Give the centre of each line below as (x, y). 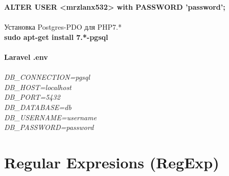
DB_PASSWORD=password (49, 127)
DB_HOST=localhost (38, 87)
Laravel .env (26, 57)
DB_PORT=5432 (32, 97)
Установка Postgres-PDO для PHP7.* (63, 27)
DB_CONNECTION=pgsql (47, 77)
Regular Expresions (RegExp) (112, 162)
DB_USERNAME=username (50, 117)
